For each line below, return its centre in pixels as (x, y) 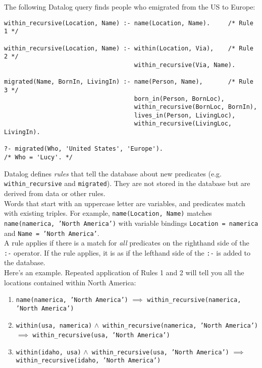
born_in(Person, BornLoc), (179, 99)
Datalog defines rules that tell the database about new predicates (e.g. (113, 173)
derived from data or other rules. (55, 193)
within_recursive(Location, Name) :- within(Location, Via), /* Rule (129, 48)
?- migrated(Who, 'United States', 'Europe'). (84, 149)
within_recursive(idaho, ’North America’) (88, 361)
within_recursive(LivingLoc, (183, 124)
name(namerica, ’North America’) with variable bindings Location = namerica (131, 223)
